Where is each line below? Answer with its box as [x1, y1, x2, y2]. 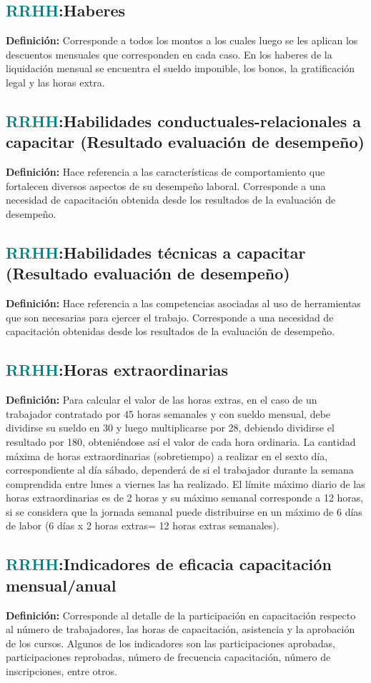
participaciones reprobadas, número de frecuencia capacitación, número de [6, 649, 331, 664]
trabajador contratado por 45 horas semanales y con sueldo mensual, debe [6, 406, 331, 421]
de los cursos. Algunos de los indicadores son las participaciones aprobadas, [6, 635, 335, 650]
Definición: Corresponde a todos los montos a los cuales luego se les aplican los [6, 33, 358, 48]
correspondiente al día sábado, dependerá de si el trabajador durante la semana [6, 462, 354, 477]
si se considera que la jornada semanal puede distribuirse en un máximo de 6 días [6, 504, 362, 519]
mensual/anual [6, 574, 117, 596]
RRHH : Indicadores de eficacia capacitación [6, 553, 332, 575]
